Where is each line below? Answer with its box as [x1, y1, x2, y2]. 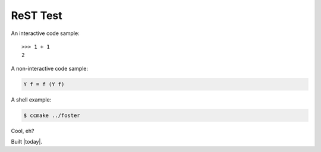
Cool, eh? [11, 127, 34, 134]
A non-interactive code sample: [11, 65, 89, 72]
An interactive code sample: [11, 30, 80, 37]
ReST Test [11, 9, 62, 22]
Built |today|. [11, 138, 43, 145]
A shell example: [11, 96, 52, 103]
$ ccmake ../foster [23, 112, 80, 119]
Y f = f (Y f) [23, 81, 65, 87]
